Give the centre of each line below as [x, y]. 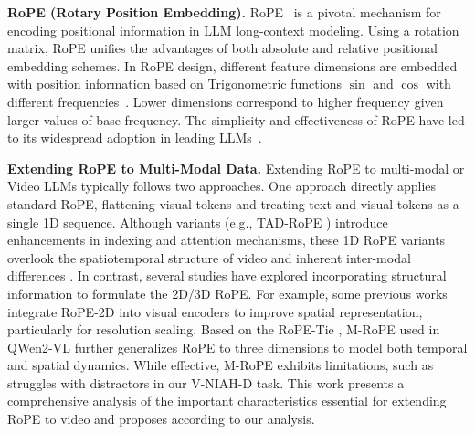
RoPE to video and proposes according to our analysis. [161, 419]
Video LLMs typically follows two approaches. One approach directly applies [222, 186]
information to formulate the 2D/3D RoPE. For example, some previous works [227, 293]
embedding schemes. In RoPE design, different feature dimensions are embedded [232, 65]
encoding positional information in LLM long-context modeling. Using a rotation [233, 30]
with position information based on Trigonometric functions [174, 84]
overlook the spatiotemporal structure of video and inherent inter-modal [209, 257]
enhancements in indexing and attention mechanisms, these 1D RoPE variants [227, 240]
